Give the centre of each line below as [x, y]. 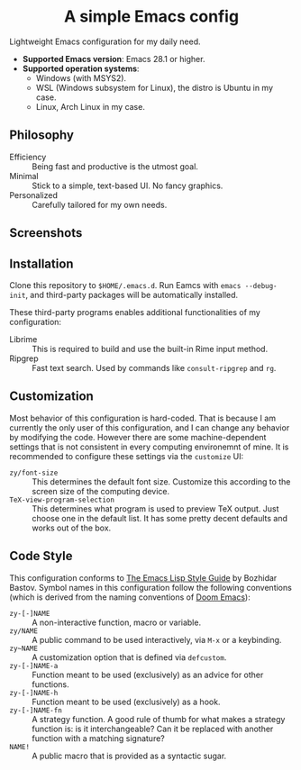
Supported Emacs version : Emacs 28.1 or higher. [114, 59]
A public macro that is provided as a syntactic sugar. [129, 756]
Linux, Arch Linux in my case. [91, 106]
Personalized [34, 195]
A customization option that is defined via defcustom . [129, 657]
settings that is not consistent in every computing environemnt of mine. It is [149, 447]
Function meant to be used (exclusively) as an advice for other [148, 675]
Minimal [24, 176]
